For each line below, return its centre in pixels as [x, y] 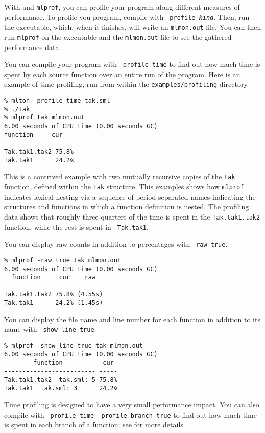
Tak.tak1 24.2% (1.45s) [54, 303]
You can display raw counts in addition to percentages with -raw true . [116, 244]
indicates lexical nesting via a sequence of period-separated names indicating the [130, 196]
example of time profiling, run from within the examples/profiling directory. [127, 84]
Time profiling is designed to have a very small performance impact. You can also [132, 404]
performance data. [33, 47]
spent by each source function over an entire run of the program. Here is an [122, 74]
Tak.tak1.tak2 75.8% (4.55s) [54, 294]
